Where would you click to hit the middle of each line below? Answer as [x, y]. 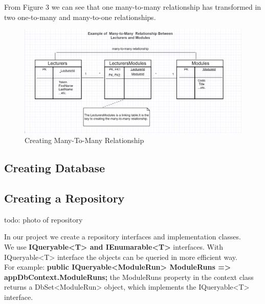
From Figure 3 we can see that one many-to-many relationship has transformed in [133, 7]
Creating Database [54, 168]
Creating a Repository [64, 198]
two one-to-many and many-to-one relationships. [80, 17]
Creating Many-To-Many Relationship [84, 140]
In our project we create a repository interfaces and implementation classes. [123, 237]
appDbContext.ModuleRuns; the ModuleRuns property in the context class [129, 277]
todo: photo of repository [43, 219]
